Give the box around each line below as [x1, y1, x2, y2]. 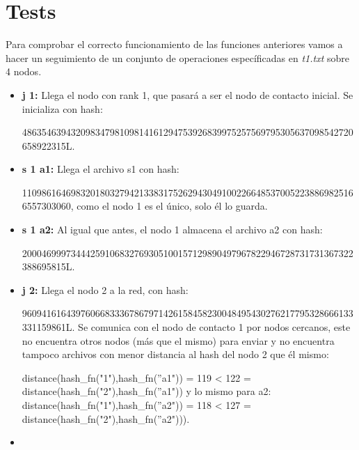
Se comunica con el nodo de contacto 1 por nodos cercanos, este [78, 320, 351, 334]
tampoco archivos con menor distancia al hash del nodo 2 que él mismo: [22, 347, 329, 362]
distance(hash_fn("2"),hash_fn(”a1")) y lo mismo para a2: [22, 384, 271, 398]
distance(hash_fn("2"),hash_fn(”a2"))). [22, 411, 190, 426]
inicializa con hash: [22, 101, 103, 116]
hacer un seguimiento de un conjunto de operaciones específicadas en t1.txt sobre [6, 50, 349, 65]
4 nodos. [6, 64, 42, 79]
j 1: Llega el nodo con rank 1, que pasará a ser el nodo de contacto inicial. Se [22, 87, 353, 102]
